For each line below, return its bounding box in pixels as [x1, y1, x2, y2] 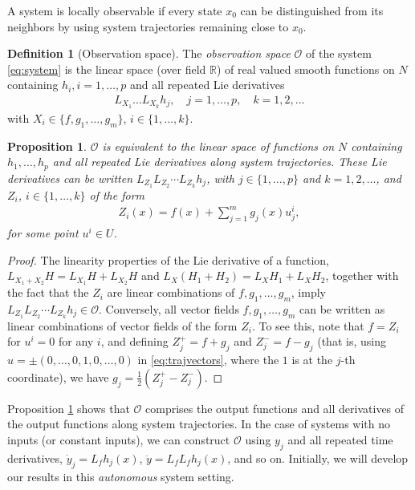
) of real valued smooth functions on [216, 60, 395, 77]
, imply [291, 284, 326, 301]
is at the [291, 351, 333, 368]
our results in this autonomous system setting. [7, 468, 234, 484]
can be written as [299, 300, 385, 317]
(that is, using [317, 333, 386, 350]
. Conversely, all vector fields [99, 300, 239, 317]
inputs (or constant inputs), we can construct [7, 431, 230, 447]
